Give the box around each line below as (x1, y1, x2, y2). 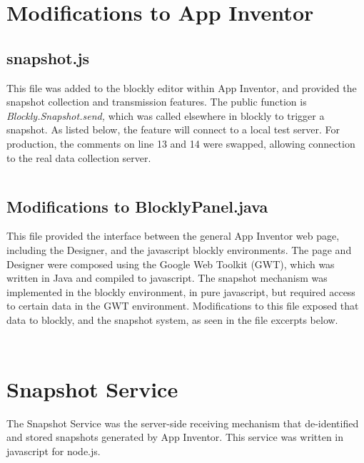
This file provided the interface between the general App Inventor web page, (6, 228, 340, 243)
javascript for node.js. (6, 443, 101, 458)
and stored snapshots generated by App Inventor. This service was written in (6, 429, 344, 444)
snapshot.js (6, 46, 90, 68)
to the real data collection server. (6, 150, 151, 165)
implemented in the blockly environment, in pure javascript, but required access (6, 284, 355, 299)
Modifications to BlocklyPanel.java (6, 195, 268, 217)
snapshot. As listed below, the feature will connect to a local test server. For (6, 122, 340, 137)
